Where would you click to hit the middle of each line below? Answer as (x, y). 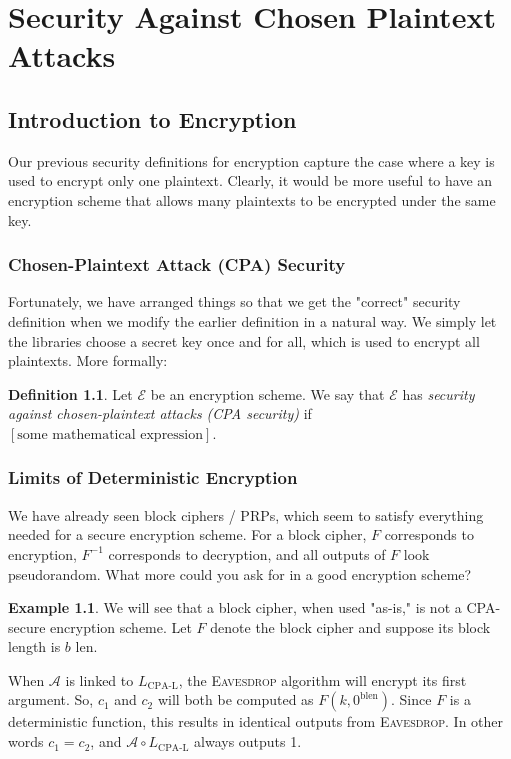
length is (34, 646)
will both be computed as (235, 699)
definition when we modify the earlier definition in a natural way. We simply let (252, 320)
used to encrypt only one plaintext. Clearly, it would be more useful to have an (250, 180)
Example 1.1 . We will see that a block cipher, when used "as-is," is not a (235, 607)
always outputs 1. (248, 741)
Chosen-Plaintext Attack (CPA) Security (177, 264)
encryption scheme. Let (121, 626)
